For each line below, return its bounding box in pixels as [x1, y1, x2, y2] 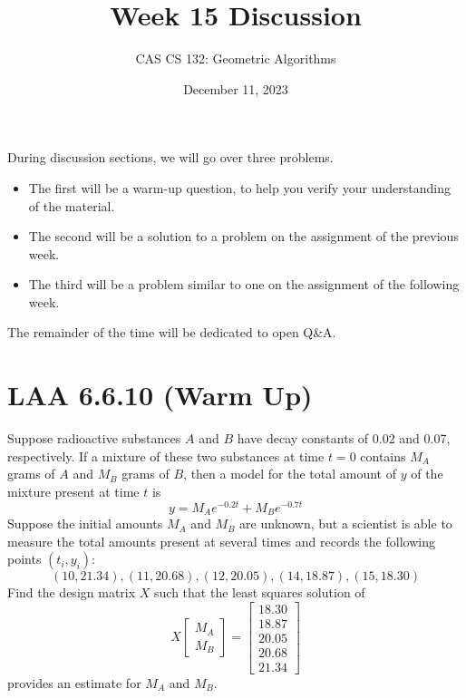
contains [360, 446, 406, 465]
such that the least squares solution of [154, 583, 365, 602]
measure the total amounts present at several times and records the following [7, 531, 435, 550]
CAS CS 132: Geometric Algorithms [135, 49, 336, 68]
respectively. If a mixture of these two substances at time [7, 446, 325, 465]
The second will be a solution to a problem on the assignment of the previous [28, 227, 459, 246]
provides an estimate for [7, 674, 141, 693]
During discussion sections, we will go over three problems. [7, 148, 334, 167]
